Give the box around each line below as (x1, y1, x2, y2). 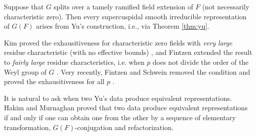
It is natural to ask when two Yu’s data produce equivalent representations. (4, 92, 232, 103)
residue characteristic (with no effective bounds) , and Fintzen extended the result (4, 47, 253, 57)
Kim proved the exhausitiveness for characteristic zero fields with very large (4, 37, 232, 47)
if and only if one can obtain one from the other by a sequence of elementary (4, 112, 236, 122)
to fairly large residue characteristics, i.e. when (4, 56, 145, 67)
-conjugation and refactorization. (74, 122, 174, 132)
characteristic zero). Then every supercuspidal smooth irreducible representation (4, 11, 247, 21)
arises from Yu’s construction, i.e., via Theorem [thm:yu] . (36, 21, 210, 31)
